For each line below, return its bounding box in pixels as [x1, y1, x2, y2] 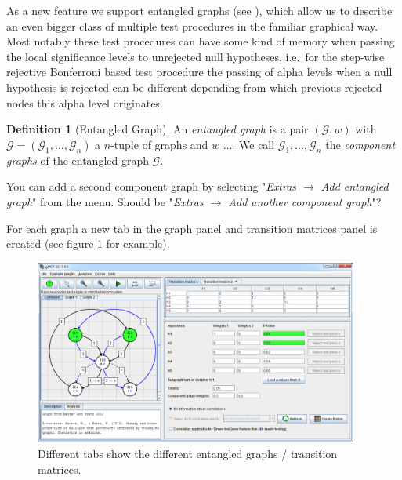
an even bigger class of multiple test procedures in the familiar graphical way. [6, 17, 378, 34]
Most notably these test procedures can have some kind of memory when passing [6, 33, 395, 49]
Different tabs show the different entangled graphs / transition [38, 445, 338, 462]
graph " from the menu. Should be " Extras [6, 193, 204, 209]
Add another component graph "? [228, 193, 382, 209]
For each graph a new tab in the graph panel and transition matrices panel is [6, 220, 378, 236]
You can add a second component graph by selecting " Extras [6, 178, 297, 195]
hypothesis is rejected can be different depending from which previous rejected [6, 78, 382, 95]
